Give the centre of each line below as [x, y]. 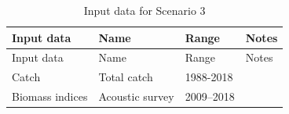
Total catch [126, 77]
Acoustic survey [136, 96]
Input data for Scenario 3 [144, 10]
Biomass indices [50, 96]
